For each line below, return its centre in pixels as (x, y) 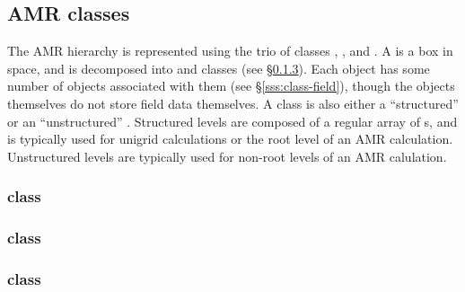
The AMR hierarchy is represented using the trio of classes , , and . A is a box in (230, 51)
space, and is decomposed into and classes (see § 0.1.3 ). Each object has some (219, 68)
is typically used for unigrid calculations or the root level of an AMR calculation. (230, 139)
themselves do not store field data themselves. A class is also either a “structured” (233, 103)
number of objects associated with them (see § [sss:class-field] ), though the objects (231, 86)
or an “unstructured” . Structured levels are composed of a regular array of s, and (232, 121)
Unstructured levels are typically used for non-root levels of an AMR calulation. (227, 156)
